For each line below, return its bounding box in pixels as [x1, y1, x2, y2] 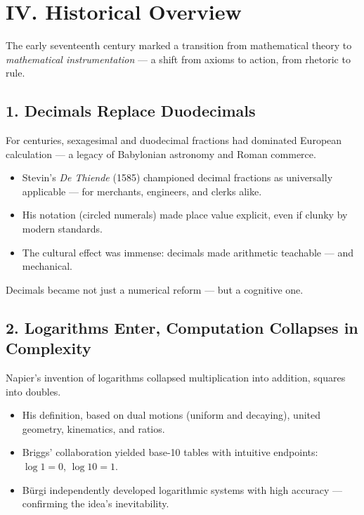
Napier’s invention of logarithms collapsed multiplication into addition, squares [6, 370, 346, 385]
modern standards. [22, 221, 103, 236]
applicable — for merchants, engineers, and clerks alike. [22, 183, 262, 198]
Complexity [6, 337, 91, 359]
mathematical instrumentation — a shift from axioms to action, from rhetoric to [6, 51, 351, 66]
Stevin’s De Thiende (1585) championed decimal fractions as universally [22, 170, 333, 185]
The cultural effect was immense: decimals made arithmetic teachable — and [22, 245, 353, 259]
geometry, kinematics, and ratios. [22, 421, 165, 436]
